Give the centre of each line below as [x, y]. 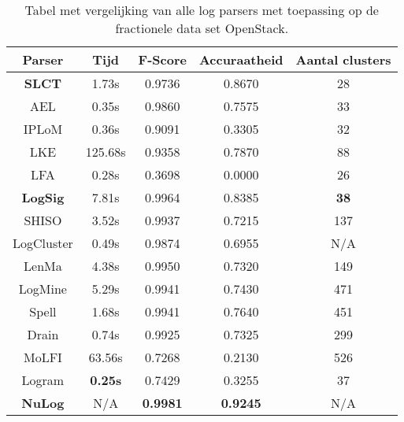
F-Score [162, 59]
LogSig [43, 197]
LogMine [43, 289]
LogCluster [43, 243]
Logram [43, 380]
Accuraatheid [241, 59]
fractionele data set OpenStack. [202, 28]
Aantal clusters [343, 59]
